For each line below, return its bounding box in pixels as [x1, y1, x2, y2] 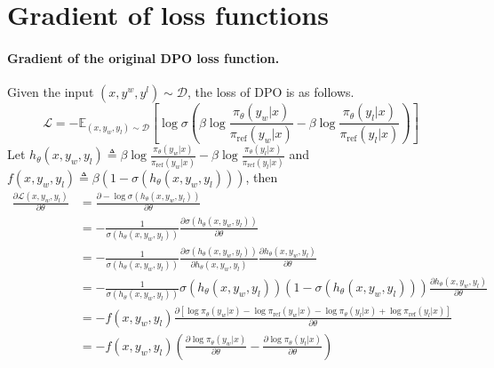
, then [245, 167, 278, 186]
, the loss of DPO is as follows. [187, 83, 355, 101]
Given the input [7, 83, 94, 101]
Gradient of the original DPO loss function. [7, 48, 280, 67]
